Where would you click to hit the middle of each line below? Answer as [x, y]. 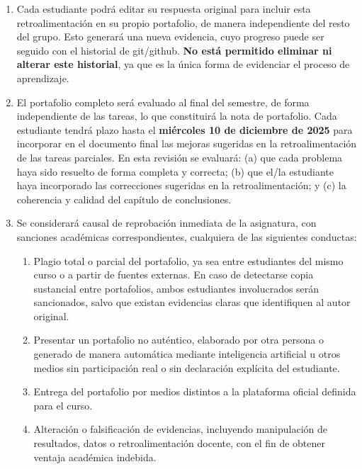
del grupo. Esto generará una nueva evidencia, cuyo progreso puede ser [170, 36]
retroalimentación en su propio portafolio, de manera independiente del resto [183, 22]
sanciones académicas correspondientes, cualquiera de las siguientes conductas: [187, 236]
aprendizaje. [43, 78]
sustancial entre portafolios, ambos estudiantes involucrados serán [176, 288]
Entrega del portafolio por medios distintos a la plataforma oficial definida [195, 391]
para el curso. [63, 405]
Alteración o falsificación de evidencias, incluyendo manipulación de [180, 429]
